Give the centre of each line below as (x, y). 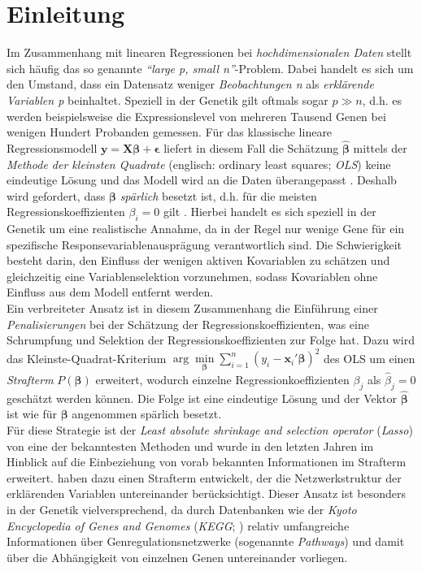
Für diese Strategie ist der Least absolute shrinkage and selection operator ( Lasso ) (210, 429)
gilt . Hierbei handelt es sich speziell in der (270, 212)
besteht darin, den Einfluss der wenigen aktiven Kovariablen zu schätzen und (198, 260)
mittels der (380, 147)
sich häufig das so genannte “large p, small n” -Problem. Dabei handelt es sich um (210, 68)
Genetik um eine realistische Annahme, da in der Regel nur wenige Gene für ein (206, 229)
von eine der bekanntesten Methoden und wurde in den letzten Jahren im (190, 446)
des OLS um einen (370, 358)
